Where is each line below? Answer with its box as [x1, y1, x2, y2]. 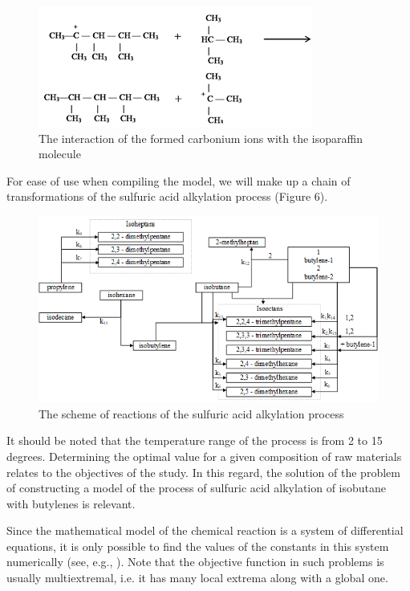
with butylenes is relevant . [6, 495, 136, 512]
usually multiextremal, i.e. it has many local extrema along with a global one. [6, 569, 388, 586]
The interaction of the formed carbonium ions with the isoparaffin [39, 129, 363, 146]
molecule [39, 145, 81, 162]
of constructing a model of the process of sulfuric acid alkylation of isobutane [6, 479, 387, 496]
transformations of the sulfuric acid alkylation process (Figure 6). [6, 188, 328, 205]
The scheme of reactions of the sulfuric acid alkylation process [39, 405, 344, 422]
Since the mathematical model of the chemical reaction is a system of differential [6, 522, 404, 539]
